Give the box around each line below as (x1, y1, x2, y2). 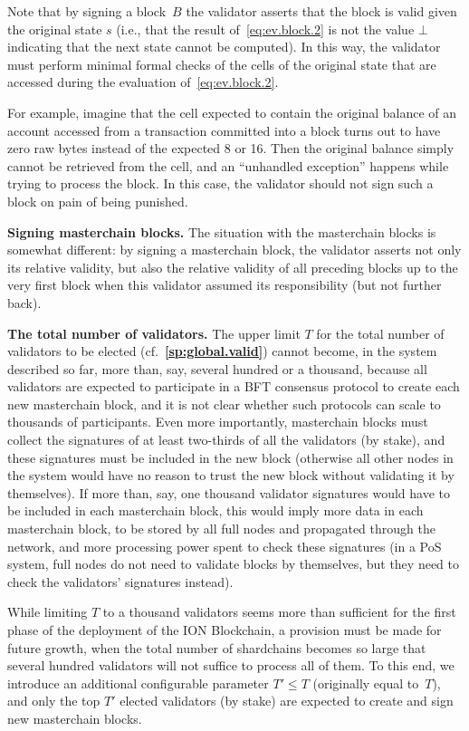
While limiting (7, 602, 88, 621)
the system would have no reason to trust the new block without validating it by (7, 466, 455, 485)
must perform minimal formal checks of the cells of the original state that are (7, 54, 436, 73)
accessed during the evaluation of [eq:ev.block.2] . (7, 72, 279, 91)
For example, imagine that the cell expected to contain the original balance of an (7, 102, 457, 121)
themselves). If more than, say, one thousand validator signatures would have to (7, 483, 451, 502)
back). (7, 293, 42, 312)
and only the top (7, 691, 100, 710)
